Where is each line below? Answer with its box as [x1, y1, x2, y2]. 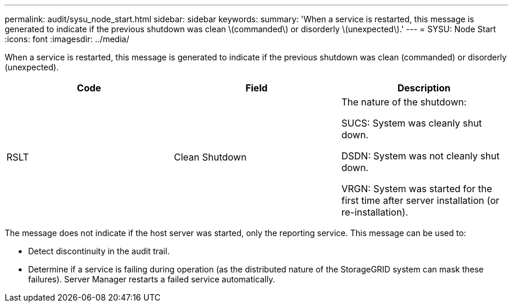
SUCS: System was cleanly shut [341, 117, 482, 129]
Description [397, 82, 451, 94]
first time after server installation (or [341, 195, 500, 206]
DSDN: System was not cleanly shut [341, 150, 500, 162]
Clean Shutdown [173, 151, 247, 163]
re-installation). [341, 206, 408, 218]
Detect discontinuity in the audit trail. [28, 246, 170, 256]
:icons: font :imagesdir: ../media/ [5, 34, 129, 44]
